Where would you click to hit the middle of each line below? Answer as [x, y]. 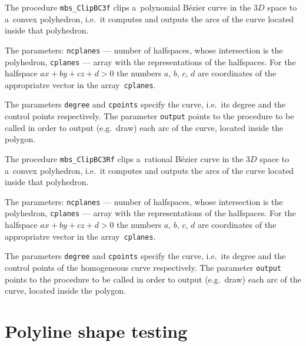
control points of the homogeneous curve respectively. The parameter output [143, 267]
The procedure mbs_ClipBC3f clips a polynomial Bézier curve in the [128, 7]
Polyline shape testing [96, 331]
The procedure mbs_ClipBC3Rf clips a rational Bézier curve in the [124, 158]
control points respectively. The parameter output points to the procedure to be [149, 116]
